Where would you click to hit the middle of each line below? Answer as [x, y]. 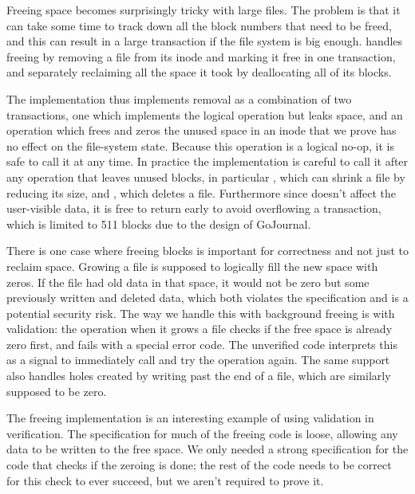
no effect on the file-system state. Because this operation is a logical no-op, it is [201, 145]
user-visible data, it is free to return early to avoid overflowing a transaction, [194, 208]
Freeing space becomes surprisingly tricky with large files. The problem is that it [204, 10]
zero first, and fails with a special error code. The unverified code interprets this [202, 344]
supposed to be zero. [57, 391]
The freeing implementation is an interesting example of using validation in [190, 418]
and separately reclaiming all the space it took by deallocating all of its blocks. [199, 72]
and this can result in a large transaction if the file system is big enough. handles [205, 41]
